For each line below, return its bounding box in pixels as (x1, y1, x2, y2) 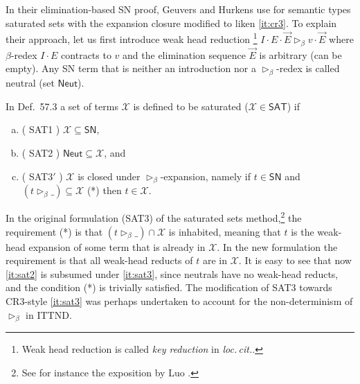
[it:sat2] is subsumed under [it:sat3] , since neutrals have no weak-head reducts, (6, 266, 339, 281)
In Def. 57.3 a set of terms (6, 98, 118, 113)
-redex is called (276, 61, 340, 76)
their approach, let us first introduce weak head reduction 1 (6, 30, 258, 46)
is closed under (78, 168, 141, 183)
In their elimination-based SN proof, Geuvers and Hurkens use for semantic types (6, 2, 351, 16)
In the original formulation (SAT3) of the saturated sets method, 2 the (6, 209, 302, 225)
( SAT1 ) (21, 122, 60, 137)
